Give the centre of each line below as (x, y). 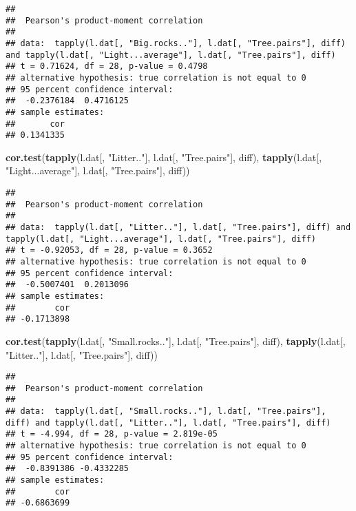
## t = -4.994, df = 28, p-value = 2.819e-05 (112, 434)
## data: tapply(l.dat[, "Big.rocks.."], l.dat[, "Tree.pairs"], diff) (176, 43)
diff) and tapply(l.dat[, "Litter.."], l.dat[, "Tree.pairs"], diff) (168, 423)
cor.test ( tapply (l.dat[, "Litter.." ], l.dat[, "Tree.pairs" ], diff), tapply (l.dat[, (164, 157)
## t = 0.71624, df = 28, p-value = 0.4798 (107, 66)
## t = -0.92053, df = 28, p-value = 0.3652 (109, 250)
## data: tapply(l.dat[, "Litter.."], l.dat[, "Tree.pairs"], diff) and (178, 228)
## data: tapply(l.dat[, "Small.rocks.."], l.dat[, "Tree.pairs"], (166, 411)
